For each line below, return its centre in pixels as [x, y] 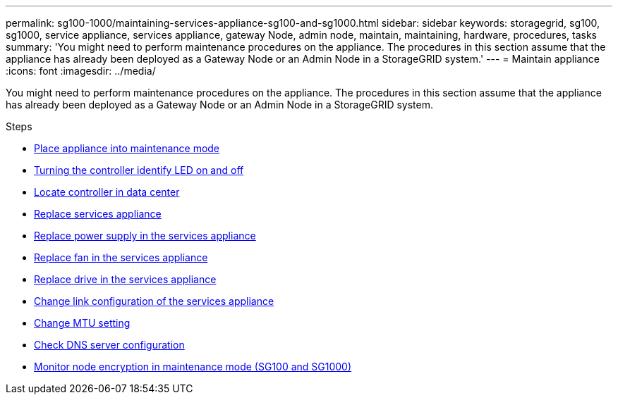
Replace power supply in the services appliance [145, 236]
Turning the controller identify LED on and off [139, 170]
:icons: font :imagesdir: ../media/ [81, 71]
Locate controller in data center [107, 192]
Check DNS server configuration [109, 345]
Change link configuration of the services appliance [154, 301]
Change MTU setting [82, 323]
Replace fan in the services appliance [121, 257]
